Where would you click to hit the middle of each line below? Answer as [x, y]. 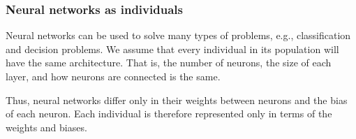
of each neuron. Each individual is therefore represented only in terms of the [169, 114]
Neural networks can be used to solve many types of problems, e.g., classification [178, 35]
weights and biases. [46, 127]
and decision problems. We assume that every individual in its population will [172, 49]
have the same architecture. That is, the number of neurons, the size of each [169, 63]
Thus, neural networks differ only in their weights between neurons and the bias [177, 100]
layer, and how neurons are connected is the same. [113, 76]
